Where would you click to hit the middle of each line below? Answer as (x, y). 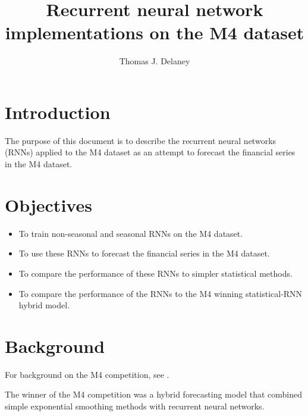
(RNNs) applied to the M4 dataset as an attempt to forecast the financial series (150, 152)
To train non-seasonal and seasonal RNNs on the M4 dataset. (131, 233)
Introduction (58, 112)
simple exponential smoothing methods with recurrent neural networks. (135, 406)
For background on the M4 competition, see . (87, 374)
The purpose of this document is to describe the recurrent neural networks (141, 140)
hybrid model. (44, 305)
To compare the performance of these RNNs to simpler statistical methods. (155, 273)
